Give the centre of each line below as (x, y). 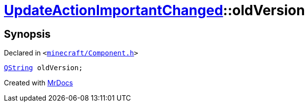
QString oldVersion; (44, 68)
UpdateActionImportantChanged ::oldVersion (154, 10)
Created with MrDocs (39, 83)
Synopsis (27, 34)
